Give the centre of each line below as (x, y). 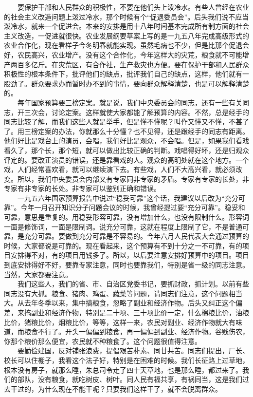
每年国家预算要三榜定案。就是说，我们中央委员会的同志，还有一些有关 (130, 102)
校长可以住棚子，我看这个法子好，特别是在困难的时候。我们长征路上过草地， (126, 360)
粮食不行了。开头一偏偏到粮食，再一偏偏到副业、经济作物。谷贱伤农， (136, 331)
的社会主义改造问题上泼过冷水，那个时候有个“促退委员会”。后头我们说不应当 (126, 16)
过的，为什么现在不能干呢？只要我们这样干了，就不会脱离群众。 (119, 388)
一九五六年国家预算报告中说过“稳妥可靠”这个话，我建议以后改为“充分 (128, 198)
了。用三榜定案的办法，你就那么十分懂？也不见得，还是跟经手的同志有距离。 (126, 131)
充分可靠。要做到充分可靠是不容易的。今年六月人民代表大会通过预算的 (136, 236)
